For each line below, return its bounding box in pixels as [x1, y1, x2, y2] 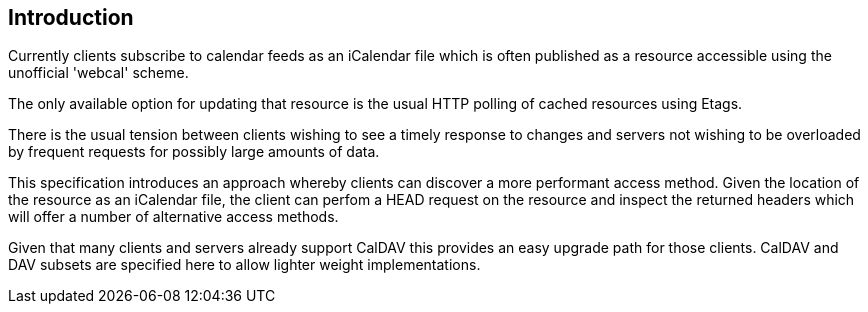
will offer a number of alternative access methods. [8, 208, 339, 226]
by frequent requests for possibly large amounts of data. [8, 143, 380, 161]
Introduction [8, 5, 134, 30]
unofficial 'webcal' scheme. [8, 64, 189, 82]
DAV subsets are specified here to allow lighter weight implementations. [8, 256, 481, 274]
